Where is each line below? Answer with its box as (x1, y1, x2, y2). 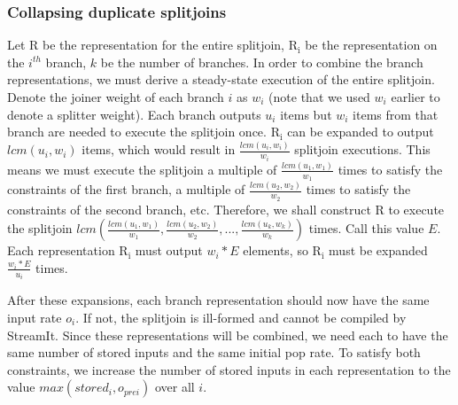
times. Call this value (308, 219, 424, 238)
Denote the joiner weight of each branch (7, 88, 224, 105)
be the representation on (305, 35, 438, 54)
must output (135, 241, 203, 260)
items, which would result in (82, 140, 236, 159)
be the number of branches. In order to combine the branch (100, 52, 423, 71)
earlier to (391, 88, 440, 105)
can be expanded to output (287, 122, 434, 141)
